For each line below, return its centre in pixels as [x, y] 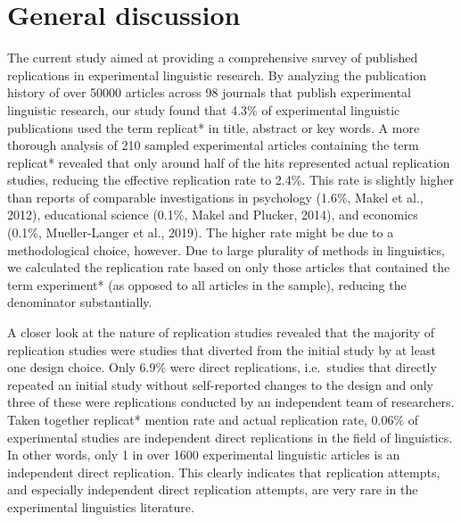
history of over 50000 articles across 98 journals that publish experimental [209, 92]
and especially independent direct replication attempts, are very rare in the [213, 489]
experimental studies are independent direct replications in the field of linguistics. [230, 437]
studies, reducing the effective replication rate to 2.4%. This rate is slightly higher [231, 180]
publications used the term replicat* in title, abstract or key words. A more [214, 127]
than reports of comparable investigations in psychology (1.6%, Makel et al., [215, 197]
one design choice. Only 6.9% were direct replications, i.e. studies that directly [222, 367]
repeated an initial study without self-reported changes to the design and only [221, 384]
